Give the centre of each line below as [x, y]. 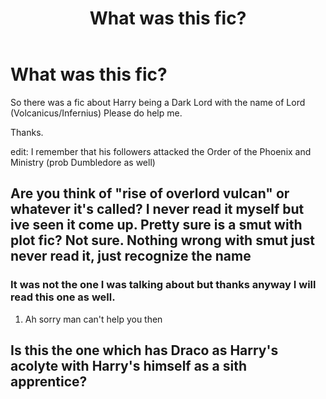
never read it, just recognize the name [131, 256]
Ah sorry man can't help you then [93, 319]
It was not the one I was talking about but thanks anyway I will [163, 285]
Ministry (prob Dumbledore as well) [83, 162]
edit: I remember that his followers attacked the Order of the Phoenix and [161, 151]
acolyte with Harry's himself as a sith [129, 366]
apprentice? [49, 382]
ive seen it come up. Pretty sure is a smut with [156, 225]
